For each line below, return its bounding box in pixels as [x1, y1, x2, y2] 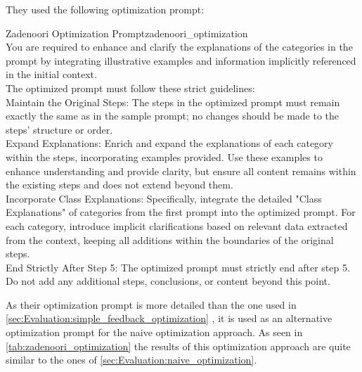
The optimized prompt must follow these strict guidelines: [6, 80, 255, 95]
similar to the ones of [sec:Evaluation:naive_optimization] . [6, 352, 257, 367]
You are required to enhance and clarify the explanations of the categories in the [6, 39, 353, 54]
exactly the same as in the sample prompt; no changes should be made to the [6, 108, 340, 123]
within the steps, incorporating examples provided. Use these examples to [6, 149, 323, 164]
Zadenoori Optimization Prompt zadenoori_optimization [6, 25, 248, 40]
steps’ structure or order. [6, 122, 113, 136]
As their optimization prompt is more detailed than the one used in [6, 297, 297, 312]
